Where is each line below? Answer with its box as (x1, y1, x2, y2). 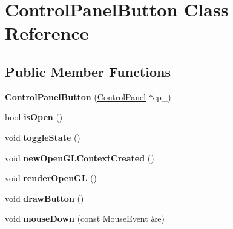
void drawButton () (5, 192, 84, 204)
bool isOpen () (5, 111, 63, 123)
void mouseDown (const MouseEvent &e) (5, 212, 165, 225)
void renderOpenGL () (5, 172, 97, 184)
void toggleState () (5, 131, 80, 143)
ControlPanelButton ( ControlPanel (5, 90, 146, 103)
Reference (5, 21, 89, 45)
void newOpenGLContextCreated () (5, 151, 154, 164)
